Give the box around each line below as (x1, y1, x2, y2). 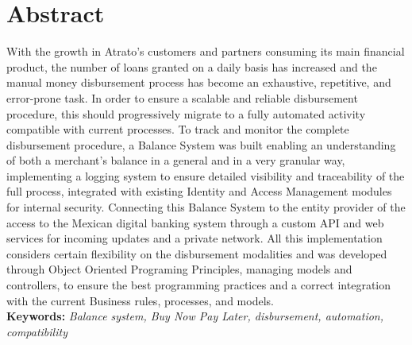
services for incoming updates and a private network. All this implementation (6, 230, 383, 246)
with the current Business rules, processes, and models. (6, 292, 274, 308)
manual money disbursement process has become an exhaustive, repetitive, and (6, 74, 391, 91)
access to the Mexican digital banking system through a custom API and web (6, 214, 384, 231)
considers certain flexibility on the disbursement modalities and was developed (6, 245, 387, 262)
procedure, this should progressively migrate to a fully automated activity (6, 105, 366, 122)
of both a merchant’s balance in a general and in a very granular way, (6, 152, 345, 169)
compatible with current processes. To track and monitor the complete (6, 121, 349, 138)
